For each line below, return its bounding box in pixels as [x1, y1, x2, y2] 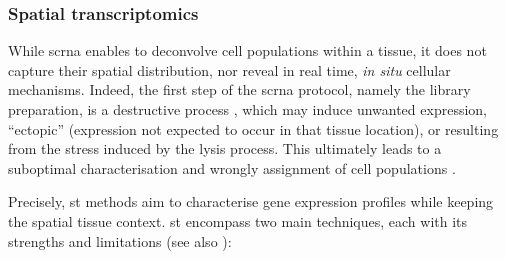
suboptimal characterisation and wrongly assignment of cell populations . [8, 157, 456, 178]
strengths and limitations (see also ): [8, 230, 232, 251]
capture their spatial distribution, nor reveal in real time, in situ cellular [8, 59, 451, 80]
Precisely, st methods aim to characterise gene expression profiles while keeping [8, 191, 494, 212]
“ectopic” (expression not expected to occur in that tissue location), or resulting [8, 118, 499, 139]
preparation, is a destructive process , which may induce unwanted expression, [8, 99, 487, 119]
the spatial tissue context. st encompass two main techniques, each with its [8, 210, 468, 231]
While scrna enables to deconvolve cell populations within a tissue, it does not [8, 40, 487, 61]
